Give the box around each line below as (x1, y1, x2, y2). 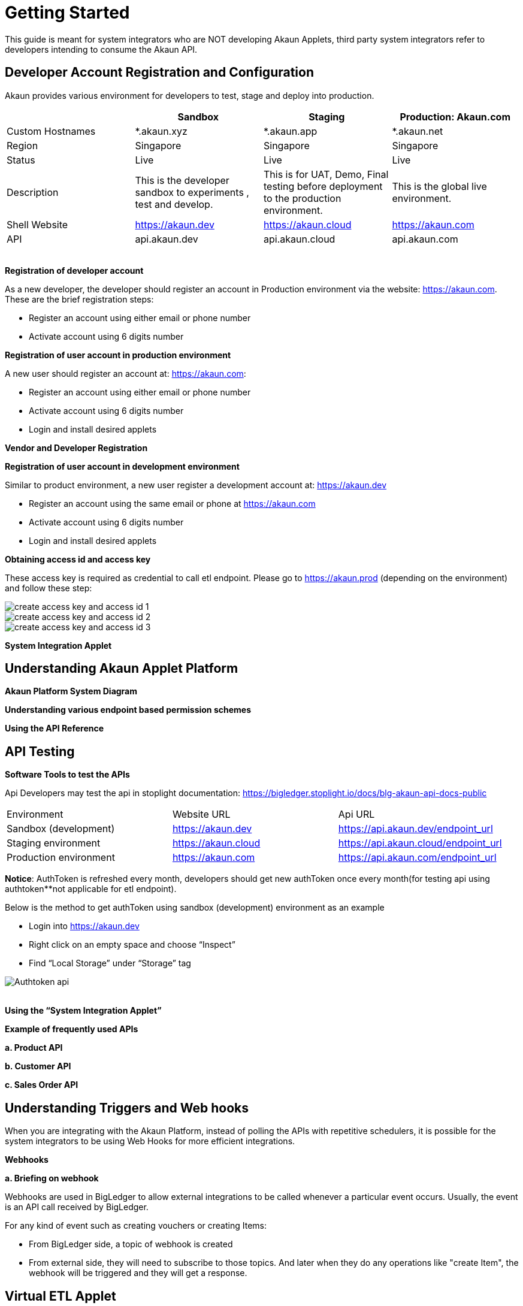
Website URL (172, 808, 231, 821)
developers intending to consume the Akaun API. (5, 44, 198, 55)
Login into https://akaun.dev (29, 921, 140, 932)
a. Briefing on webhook (5, 1173, 99, 1184)
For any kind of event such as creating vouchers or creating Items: (5, 1220, 267, 1231)
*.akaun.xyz (135, 125, 188, 137)
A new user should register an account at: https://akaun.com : (5, 368, 246, 379)
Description (7, 186, 59, 198)
